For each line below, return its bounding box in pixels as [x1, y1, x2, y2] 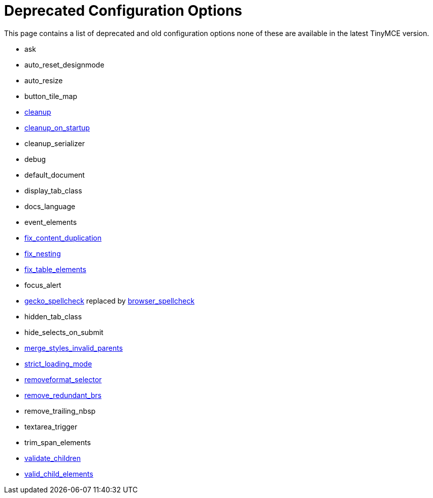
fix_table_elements [24, 264, 86, 274]
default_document [24, 170, 85, 179]
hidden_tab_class [24, 312, 82, 321]
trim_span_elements [24, 438, 91, 447]
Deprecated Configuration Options [4, 2, 242, 19]
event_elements [24, 217, 77, 226]
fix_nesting [24, 249, 61, 258]
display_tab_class [24, 186, 82, 195]
